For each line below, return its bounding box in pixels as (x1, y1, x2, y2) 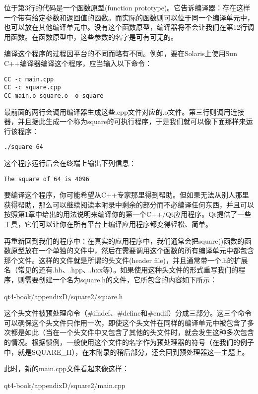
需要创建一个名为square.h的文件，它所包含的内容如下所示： (24, 274, 217, 284)
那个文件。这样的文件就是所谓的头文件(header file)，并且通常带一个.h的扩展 (4, 255, 248, 265)
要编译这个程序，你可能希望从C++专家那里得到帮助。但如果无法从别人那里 (4, 190, 249, 200)
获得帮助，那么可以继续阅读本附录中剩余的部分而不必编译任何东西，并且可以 (4, 199, 254, 209)
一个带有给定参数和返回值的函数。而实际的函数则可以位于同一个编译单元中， (4, 12, 254, 22)
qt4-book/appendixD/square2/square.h (4, 291, 123, 301)
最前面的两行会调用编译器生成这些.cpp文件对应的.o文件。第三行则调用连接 (4, 106, 245, 117)
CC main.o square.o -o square (4, 92, 104, 99)
